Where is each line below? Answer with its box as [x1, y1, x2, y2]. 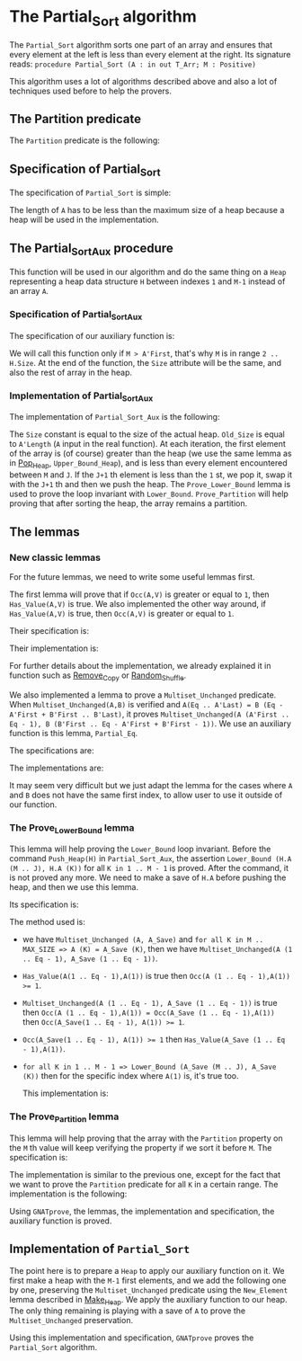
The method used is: [9, 917, 85, 928]
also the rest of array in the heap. [9, 367, 133, 378]
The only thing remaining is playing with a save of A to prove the [9, 1305, 245, 1316]
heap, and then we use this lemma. [9, 882, 139, 893]
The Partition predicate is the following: [9, 135, 160, 146]
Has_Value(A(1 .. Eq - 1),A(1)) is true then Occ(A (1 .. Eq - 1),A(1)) [22, 971, 290, 982]
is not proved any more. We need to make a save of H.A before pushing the [9, 872, 287, 883]
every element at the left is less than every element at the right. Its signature [9, 49, 291, 59]
